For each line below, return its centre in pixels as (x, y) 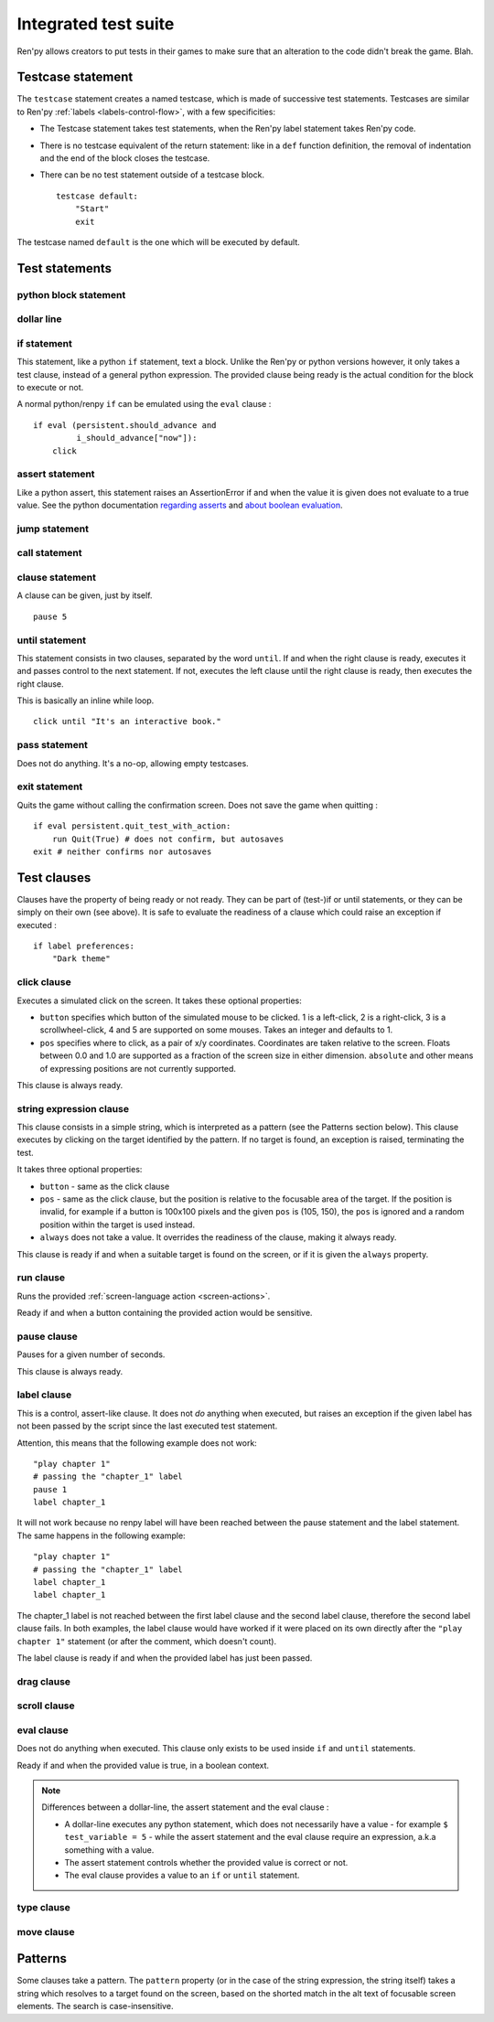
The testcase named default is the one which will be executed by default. (159, 241)
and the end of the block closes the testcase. (125, 158)
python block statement (71, 294)
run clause (41, 1278)
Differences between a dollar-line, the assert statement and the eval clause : (185, 1807)
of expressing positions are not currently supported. (138, 1068)
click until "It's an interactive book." (127, 722)
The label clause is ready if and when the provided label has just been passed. (165, 1658)
